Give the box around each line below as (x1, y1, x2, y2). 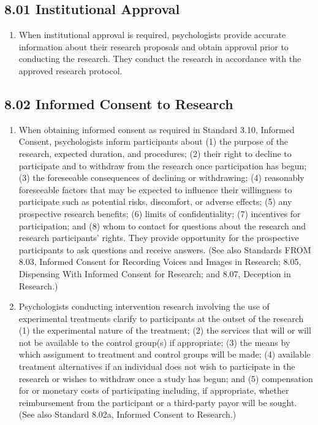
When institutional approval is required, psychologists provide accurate (18, 28, 286, 41)
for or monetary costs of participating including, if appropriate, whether (18, 384, 289, 397)
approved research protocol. (18, 64, 123, 77)
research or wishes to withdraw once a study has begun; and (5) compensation (18, 372, 313, 385)
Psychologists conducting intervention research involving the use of (18, 300, 270, 313)
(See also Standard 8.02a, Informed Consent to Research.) (18, 408, 237, 421)
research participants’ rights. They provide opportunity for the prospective (18, 231, 299, 244)
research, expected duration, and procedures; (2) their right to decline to (18, 147, 292, 159)
